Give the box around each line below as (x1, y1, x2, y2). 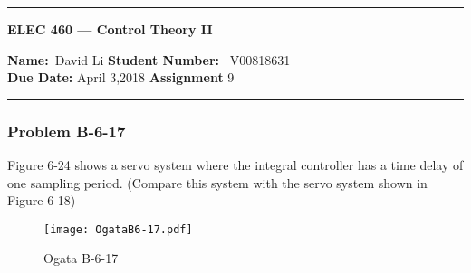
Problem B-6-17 (7, 119, 126, 142)
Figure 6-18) (7, 191, 76, 210)
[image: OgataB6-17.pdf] (43, 222, 193, 236)
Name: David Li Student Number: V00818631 (7, 50, 291, 69)
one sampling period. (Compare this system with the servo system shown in (7, 173, 428, 192)
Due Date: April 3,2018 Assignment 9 (7, 68, 235, 87)
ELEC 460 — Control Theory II (7, 20, 213, 38)
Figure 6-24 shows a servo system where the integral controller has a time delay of (7, 155, 464, 174)
